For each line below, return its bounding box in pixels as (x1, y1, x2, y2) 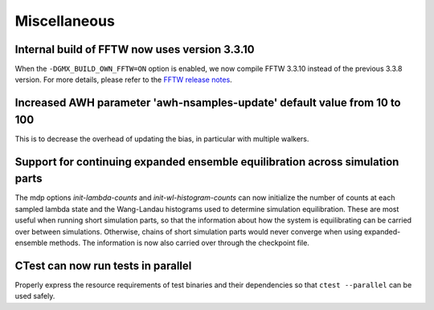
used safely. (14, 292, 55, 301)
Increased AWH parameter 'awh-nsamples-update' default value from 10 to (14, 96, 401, 110)
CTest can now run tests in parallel (14, 259, 192, 272)
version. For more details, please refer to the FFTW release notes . (14, 75, 232, 84)
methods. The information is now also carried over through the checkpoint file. (49, 238, 309, 248)
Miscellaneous (14, 12, 116, 30)
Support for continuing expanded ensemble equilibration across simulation (14, 155, 399, 169)
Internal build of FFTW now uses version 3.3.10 (14, 43, 255, 56)
